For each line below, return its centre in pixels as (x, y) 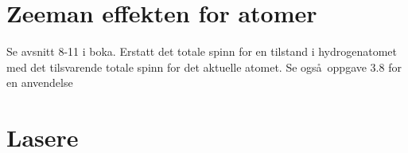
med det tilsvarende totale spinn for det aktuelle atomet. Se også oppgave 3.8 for (204, 67)
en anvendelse (40, 82)
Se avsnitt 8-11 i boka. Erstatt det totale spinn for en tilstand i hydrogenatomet (202, 51)
